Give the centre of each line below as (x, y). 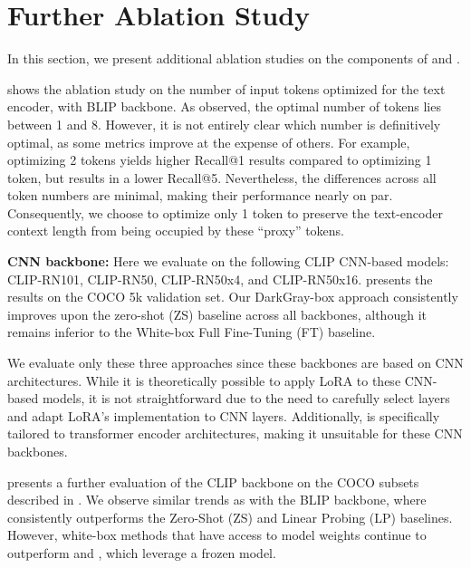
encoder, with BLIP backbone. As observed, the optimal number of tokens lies (224, 106)
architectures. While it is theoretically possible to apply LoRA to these (204, 380)
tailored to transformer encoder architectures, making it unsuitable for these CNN (235, 433)
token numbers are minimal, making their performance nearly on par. (200, 195)
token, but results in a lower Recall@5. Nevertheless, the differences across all (222, 177)
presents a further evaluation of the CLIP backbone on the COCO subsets (213, 481)
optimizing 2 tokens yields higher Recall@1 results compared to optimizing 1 (220, 160)
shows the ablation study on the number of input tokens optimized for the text (226, 88)
